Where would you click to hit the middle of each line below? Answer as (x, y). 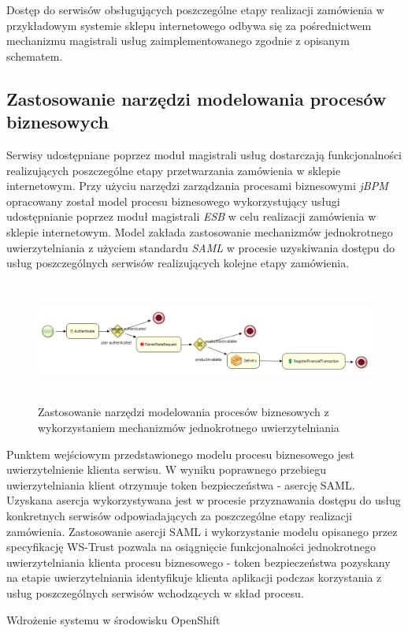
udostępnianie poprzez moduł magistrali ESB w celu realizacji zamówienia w (191, 216)
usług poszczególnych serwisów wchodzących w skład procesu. (155, 593)
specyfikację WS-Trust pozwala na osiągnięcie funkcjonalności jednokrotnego (191, 547)
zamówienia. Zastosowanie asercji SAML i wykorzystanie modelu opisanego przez (202, 531)
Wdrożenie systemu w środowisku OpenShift (113, 619)
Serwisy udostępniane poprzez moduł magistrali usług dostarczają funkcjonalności (204, 154)
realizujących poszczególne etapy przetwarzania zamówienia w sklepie (174, 170)
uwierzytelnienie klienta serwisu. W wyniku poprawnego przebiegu (166, 469)
